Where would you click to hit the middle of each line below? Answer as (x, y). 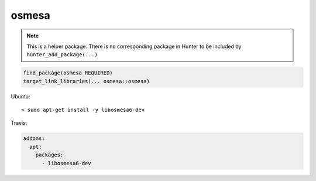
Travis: (19, 123)
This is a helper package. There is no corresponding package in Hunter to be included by (134, 46)
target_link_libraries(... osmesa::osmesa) (87, 81)
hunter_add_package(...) (62, 55)
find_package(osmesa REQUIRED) (68, 73)
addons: (34, 139)
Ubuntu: (20, 96)
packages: (49, 155)
